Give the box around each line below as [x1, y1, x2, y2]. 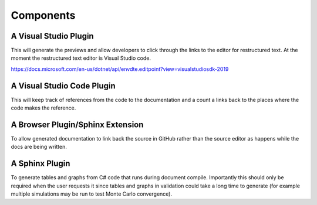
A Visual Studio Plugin [11, 31, 94, 41]
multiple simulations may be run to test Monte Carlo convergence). [11, 190, 173, 197]
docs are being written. [11, 143, 67, 151]
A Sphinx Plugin [11, 159, 70, 169]
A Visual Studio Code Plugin [11, 81, 116, 91]
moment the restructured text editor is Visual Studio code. [11, 54, 151, 61]
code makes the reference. [11, 104, 76, 111]
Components [11, 9, 76, 22]
